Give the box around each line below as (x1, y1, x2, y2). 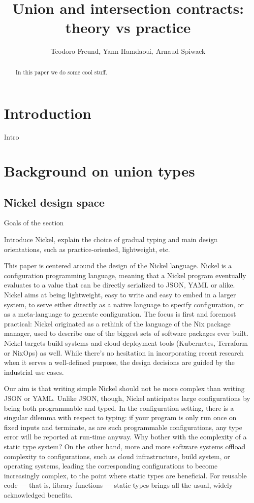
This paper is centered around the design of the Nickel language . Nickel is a (4, 260, 232, 271)
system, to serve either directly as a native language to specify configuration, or (4, 299, 244, 309)
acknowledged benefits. (4, 489, 73, 500)
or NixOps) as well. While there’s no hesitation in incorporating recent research (4, 347, 244, 358)
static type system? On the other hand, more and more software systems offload (4, 441, 246, 451)
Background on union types (4, 161, 195, 181)
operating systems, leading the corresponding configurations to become (4, 461, 218, 471)
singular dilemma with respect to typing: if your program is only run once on (4, 412, 237, 423)
